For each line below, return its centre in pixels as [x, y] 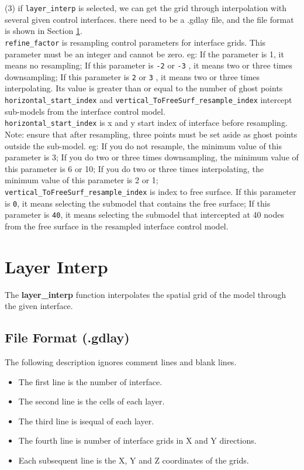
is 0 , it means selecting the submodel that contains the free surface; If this [138, 203]
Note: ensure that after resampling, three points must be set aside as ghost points [151, 134]
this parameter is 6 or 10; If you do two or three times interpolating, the [134, 168]
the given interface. [39, 306]
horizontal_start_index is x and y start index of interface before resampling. [146, 123]
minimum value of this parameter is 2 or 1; [82, 180]
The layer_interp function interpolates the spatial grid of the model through [145, 294]
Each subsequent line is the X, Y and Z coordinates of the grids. [134, 460]
